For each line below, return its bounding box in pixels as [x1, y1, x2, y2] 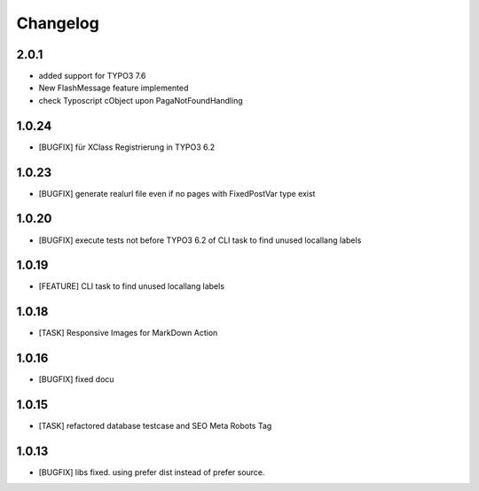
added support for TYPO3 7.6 [38, 71, 146, 82]
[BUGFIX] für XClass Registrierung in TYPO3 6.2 [38, 142, 216, 152]
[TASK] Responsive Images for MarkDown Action [38, 328, 218, 339]
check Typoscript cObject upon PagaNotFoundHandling [38, 95, 243, 105]
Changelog [16, 13, 99, 33]
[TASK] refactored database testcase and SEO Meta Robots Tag [38, 421, 272, 432]
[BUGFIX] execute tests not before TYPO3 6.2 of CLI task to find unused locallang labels [38, 235, 362, 245]
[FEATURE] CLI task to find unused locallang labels [38, 281, 225, 292]
